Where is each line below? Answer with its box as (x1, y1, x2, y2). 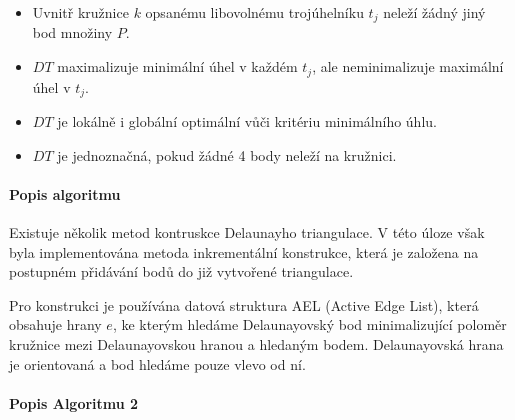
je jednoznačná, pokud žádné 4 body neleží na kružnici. (57, 144, 397, 165)
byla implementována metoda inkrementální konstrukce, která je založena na (9, 241, 479, 262)
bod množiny (32, 22, 113, 43)
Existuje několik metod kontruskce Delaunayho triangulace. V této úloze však (9, 221, 485, 242)
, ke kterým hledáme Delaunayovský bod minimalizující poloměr (112, 314, 507, 335)
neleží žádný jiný (383, 2, 486, 22)
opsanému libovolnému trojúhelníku (145, 2, 364, 22)
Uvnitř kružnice (32, 2, 129, 22)
